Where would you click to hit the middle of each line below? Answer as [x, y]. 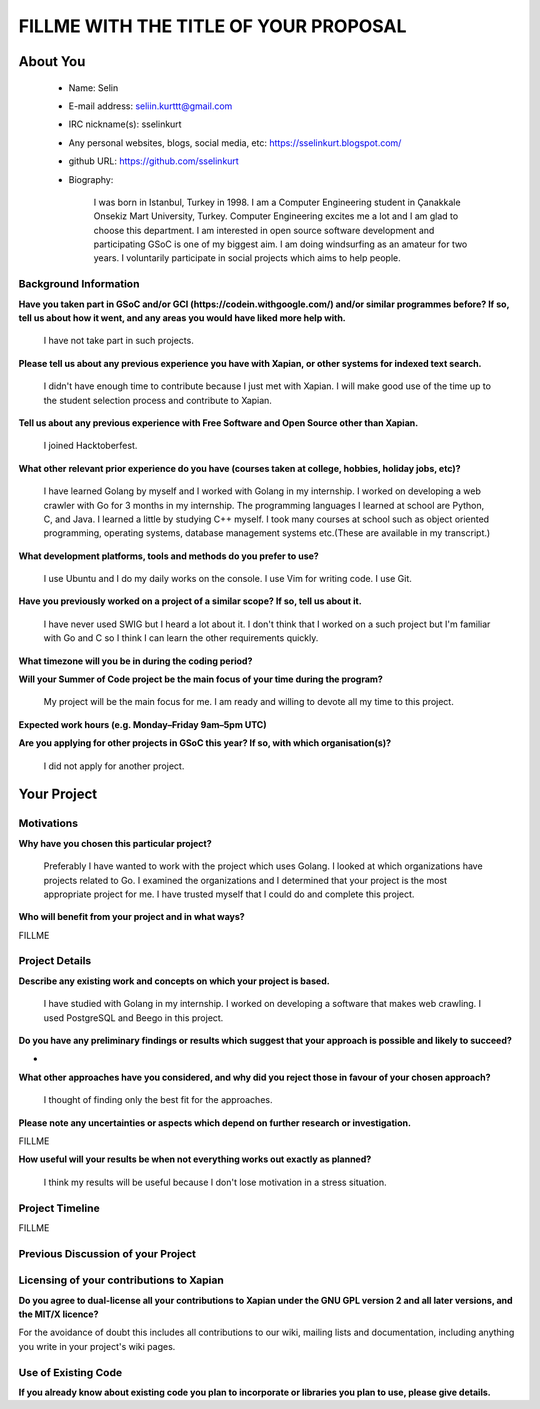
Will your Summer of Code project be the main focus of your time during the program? [201, 679]
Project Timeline [59, 1208]
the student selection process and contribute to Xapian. [157, 400]
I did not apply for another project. [114, 766]
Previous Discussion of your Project [107, 1253]
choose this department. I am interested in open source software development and [264, 230]
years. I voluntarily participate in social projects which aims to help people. [247, 258]
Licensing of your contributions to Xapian [121, 1280]
